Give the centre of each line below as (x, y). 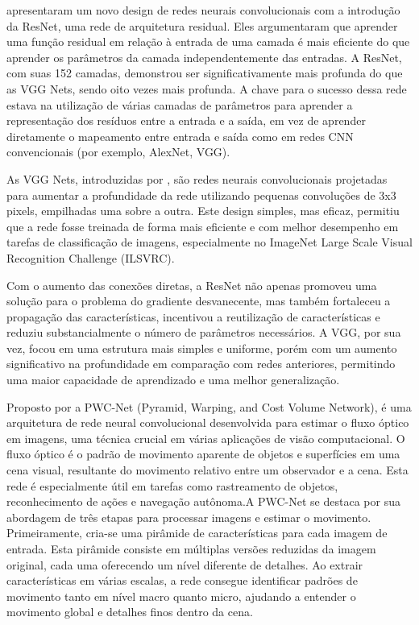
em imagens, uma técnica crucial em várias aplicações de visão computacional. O (206, 438)
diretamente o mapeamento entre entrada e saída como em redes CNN (180, 136)
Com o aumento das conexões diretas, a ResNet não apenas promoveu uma (192, 285)
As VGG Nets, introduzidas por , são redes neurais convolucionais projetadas (197, 178)
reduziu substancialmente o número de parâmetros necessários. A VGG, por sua (204, 332)
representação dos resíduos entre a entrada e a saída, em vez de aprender (186, 120)
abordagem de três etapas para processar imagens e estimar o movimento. (189, 517)
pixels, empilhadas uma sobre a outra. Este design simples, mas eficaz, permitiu (203, 211)
